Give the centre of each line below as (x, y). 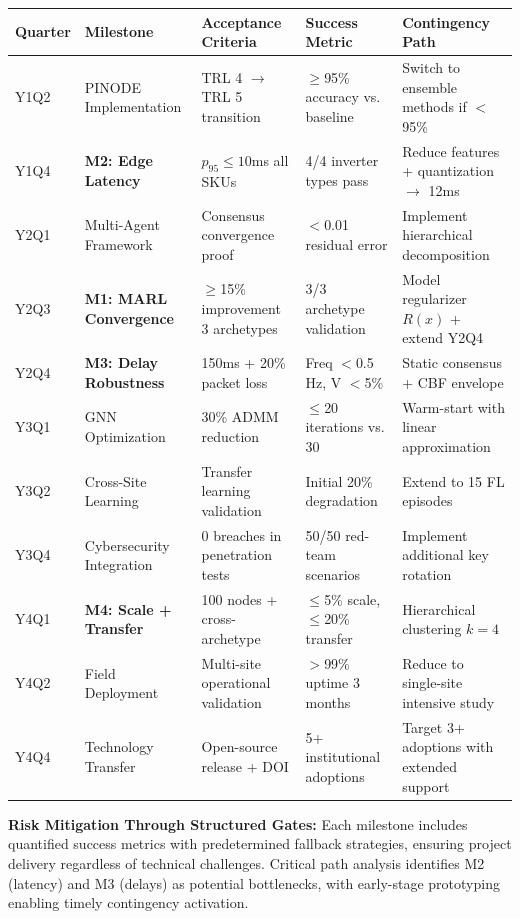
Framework (118, 243)
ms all (270, 159)
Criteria (229, 41)
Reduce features (451, 150)
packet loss (234, 381)
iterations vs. (345, 426)
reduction (230, 436)
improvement (241, 308)
